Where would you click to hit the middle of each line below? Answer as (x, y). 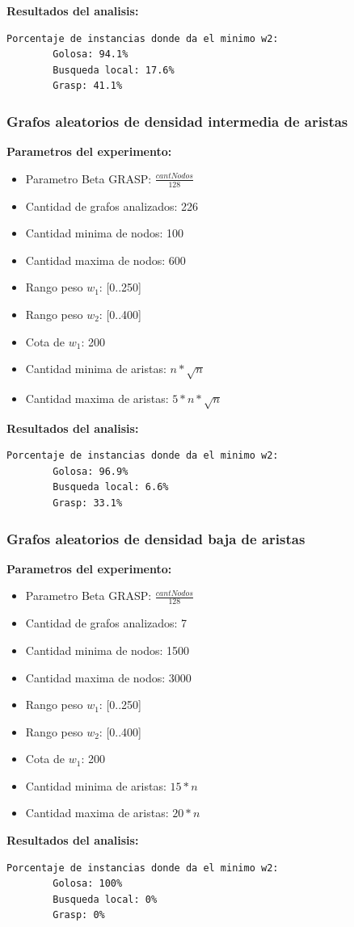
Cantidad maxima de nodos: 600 (105, 260)
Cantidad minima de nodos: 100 (105, 233)
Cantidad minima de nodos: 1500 (107, 650)
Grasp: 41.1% (88, 86)
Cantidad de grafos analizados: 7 (106, 623)
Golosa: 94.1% (91, 55)
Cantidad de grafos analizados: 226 (112, 206)
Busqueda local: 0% (105, 899)
